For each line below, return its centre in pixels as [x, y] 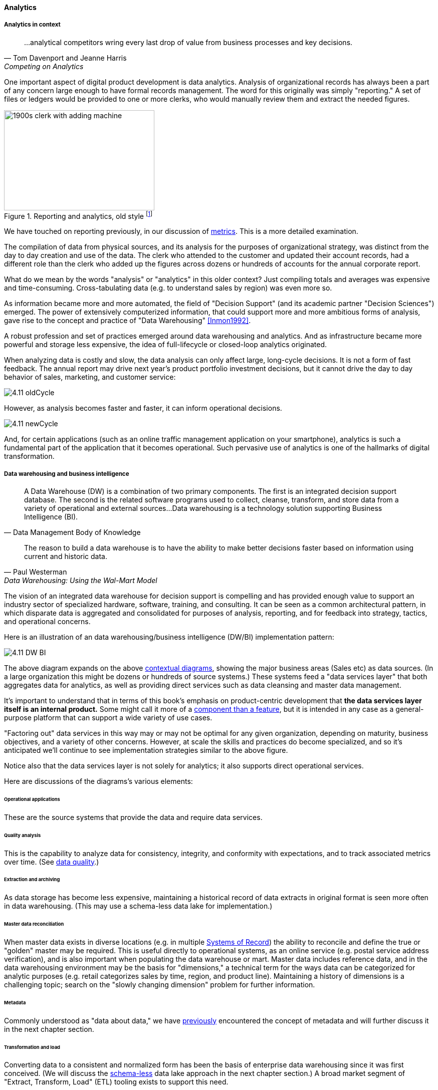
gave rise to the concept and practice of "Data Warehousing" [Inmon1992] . [128, 321]
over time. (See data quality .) [52, 862]
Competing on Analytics [44, 66]
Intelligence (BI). [51, 517]
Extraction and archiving [32, 880]
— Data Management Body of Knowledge [72, 532]
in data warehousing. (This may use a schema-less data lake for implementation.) [138, 906]
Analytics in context [32, 25]
